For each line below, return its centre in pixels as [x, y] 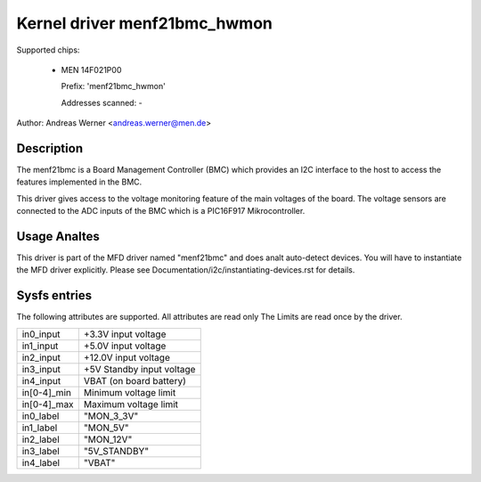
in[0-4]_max [48, 404]
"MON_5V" [106, 428]
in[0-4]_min [46, 392]
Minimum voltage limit [130, 392]
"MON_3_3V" [111, 416]
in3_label [41, 451]
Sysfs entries [54, 295]
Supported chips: [48, 50]
